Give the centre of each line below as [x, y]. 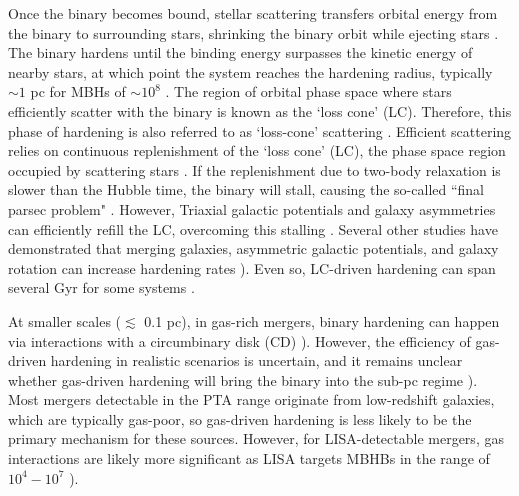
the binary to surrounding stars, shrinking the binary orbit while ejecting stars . [253, 32]
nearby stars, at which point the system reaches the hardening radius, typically [250, 71]
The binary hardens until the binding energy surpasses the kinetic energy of [240, 52]
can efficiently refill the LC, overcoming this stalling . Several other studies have [253, 228]
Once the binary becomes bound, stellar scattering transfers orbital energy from [253, 13]
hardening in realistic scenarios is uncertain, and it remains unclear [256, 360]
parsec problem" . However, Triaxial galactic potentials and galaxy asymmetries [252, 208]
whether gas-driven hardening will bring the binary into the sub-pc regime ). [243, 379]
